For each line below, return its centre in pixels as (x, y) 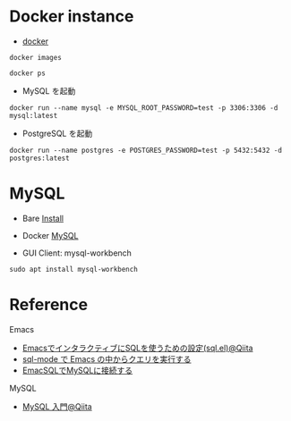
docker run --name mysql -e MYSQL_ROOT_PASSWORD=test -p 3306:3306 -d (144, 108)
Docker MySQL (50, 235)
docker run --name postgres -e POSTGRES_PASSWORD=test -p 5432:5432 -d (145, 150)
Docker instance (72, 17)
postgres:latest (39, 158)
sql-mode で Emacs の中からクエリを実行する (107, 358)
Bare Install (43, 218)
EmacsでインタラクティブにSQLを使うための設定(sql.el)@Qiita (137, 348)
